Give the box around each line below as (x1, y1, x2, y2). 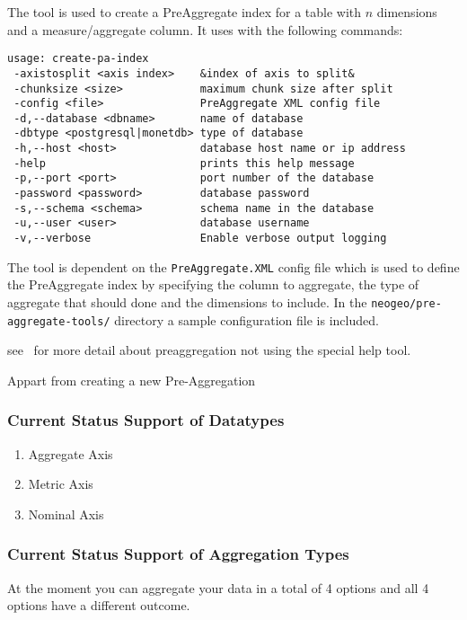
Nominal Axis (28, 504, 104, 523)
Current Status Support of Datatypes (7, 409, 285, 431)
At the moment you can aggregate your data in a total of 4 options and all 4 (7, 578, 429, 597)
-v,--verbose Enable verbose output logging (13, 232, 387, 245)
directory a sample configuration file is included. (114, 310, 379, 329)
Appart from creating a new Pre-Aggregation (7, 370, 256, 389)
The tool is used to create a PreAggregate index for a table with (7, 3, 362, 21)
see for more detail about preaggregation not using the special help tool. (7, 341, 411, 359)
